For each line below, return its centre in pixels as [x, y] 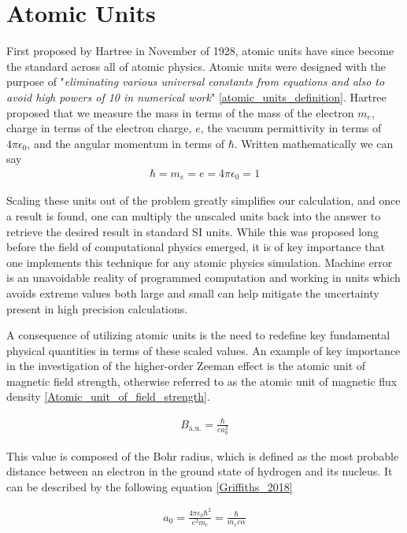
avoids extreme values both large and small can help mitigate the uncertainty [193, 292]
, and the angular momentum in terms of [126, 143]
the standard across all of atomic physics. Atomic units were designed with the [196, 66]
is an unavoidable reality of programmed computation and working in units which [203, 278]
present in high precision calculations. [97, 308]
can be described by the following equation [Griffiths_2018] [150, 486]
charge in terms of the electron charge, [99, 128]
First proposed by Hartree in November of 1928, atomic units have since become [200, 51]
